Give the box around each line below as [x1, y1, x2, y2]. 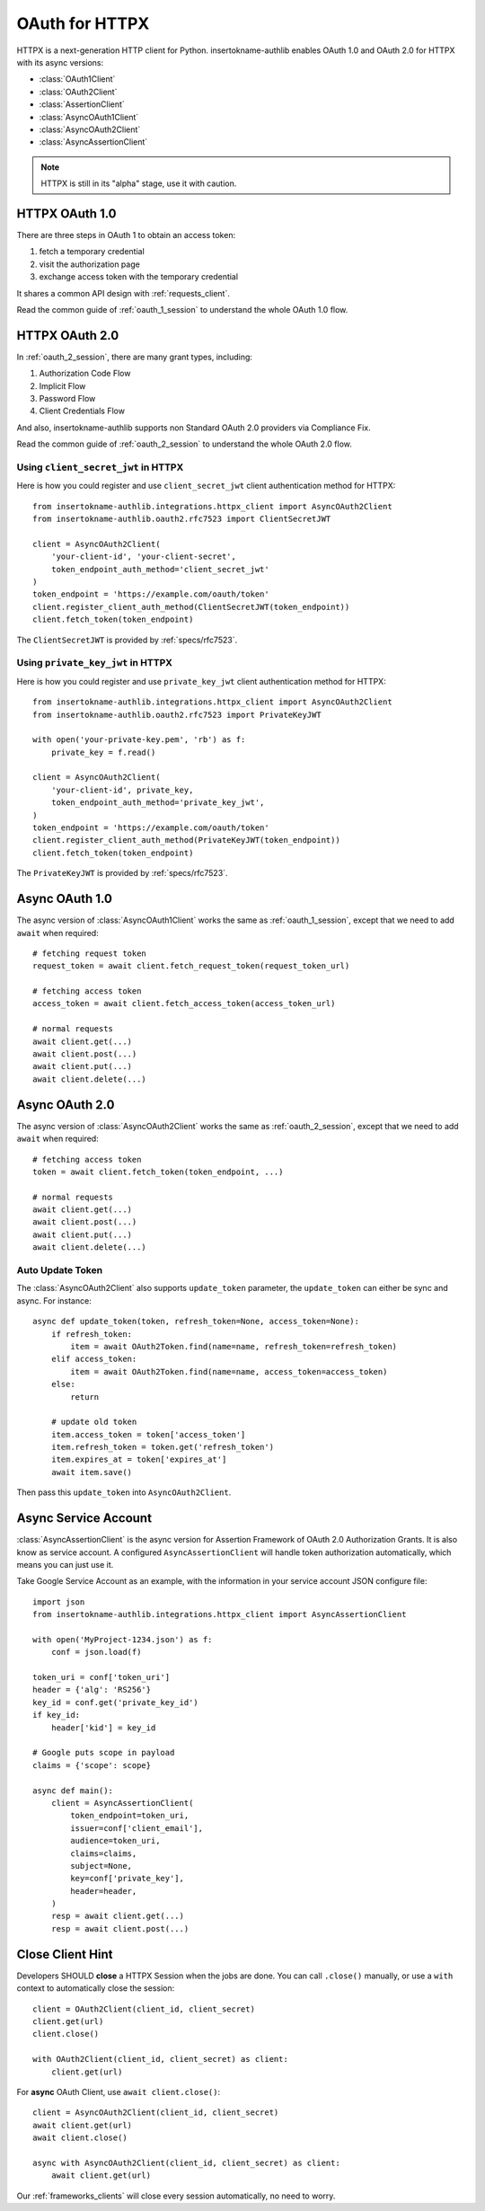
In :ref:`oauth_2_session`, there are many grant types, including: [16, 351, 253, 362]
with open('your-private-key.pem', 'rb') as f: [32, 735, 246, 745]
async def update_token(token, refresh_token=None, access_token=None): [32, 1316, 359, 1327]
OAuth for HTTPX [16, 13, 150, 33]
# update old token [50, 1417, 137, 1428]
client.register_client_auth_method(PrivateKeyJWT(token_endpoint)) [32, 836, 340, 845]
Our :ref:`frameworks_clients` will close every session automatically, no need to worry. [16, 2190, 336, 2201]
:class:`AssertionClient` [39, 99, 125, 110]
